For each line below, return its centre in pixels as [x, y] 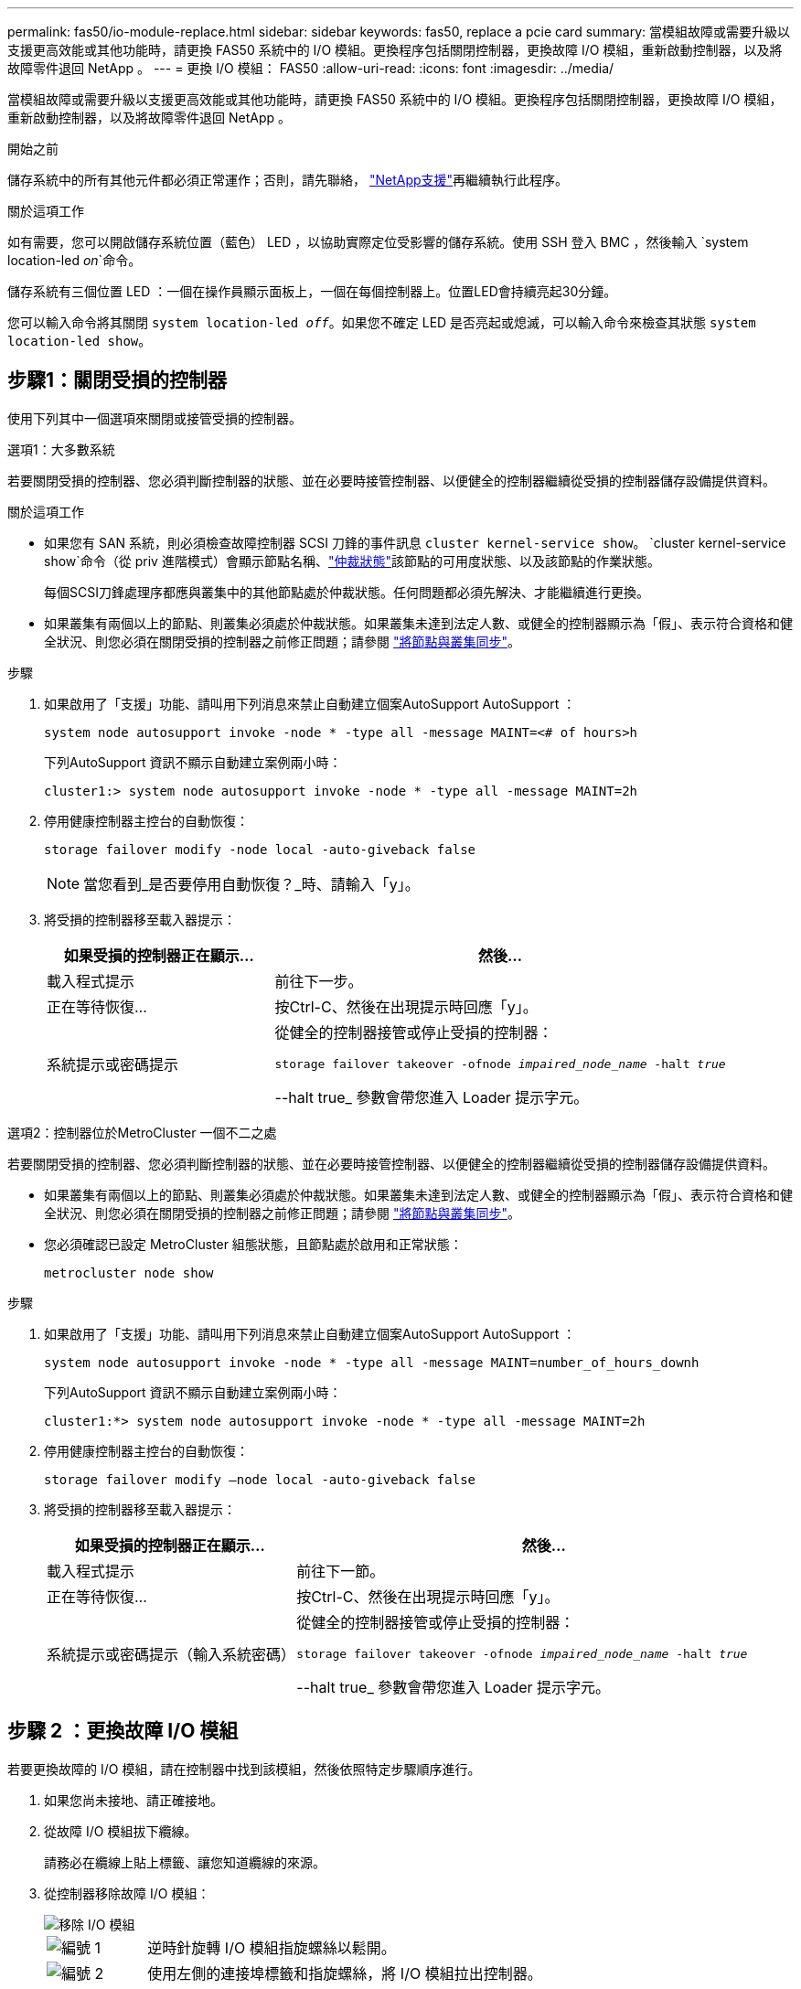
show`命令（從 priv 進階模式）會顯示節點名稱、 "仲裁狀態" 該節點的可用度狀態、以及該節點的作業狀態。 [352, 561]
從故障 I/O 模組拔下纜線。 [121, 1831]
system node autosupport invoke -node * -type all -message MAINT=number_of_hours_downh [372, 1362]
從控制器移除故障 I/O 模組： [127, 1893]
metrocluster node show [129, 1273]
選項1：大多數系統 [61, 449]
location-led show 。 [80, 341]
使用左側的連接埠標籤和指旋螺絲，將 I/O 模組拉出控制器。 [345, 1973]
